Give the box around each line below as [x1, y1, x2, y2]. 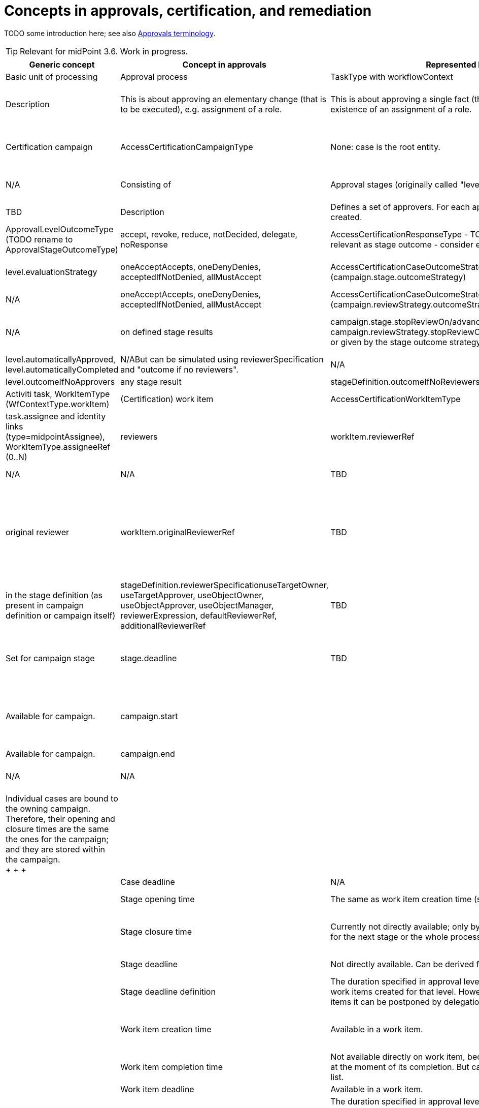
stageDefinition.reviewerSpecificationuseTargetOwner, [120, 579, 329, 590]
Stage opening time [120, 894, 195, 904]
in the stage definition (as [6, 590, 102, 600]
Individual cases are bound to [6, 793, 118, 804]
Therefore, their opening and [6, 813, 115, 824]
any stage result [120, 376, 182, 387]
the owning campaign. [6, 803, 90, 814]
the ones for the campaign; [6, 834, 109, 844]
